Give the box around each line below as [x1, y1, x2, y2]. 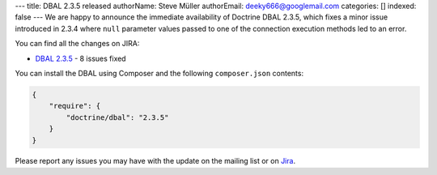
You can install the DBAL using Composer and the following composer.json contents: [15, 68, 303, 78]
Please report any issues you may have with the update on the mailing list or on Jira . [15, 156, 295, 166]
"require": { [49, 101, 101, 111]
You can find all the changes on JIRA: [15, 39, 140, 49]
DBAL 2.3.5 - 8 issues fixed [35, 53, 126, 63]
